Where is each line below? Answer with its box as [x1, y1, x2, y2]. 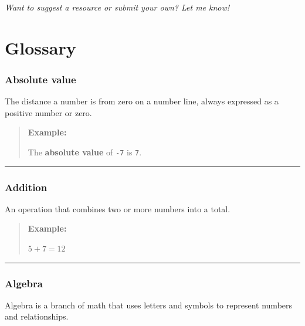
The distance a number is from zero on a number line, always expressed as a [5, 95, 279, 107]
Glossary [5, 35, 76, 59]
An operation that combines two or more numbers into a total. [5, 202, 231, 215]
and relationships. [5, 310, 69, 322]
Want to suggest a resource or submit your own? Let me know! [5, 1, 230, 13]
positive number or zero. [5, 106, 92, 118]
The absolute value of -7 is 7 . [28, 145, 142, 158]
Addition [5, 179, 48, 194]
